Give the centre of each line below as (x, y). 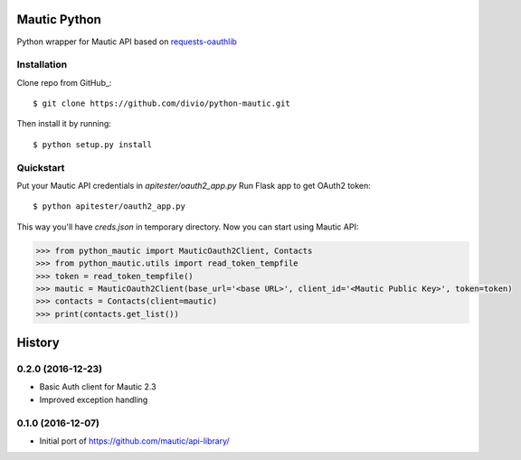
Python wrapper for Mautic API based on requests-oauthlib (127, 42)
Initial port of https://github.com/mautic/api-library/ (134, 441)
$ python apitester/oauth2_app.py (109, 207)
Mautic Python (59, 19)
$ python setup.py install (93, 144)
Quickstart (41, 167)
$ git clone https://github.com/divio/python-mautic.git (162, 103)
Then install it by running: (64, 124)
